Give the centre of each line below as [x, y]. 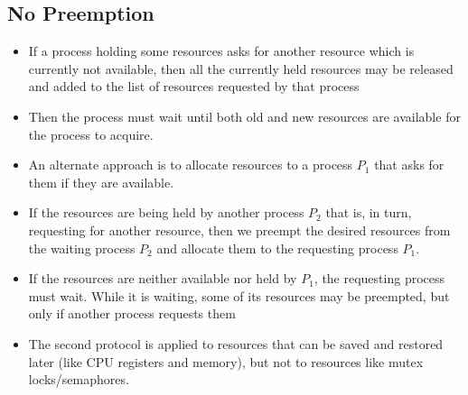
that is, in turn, [369, 212]
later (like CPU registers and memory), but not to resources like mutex [226, 361]
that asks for [409, 165]
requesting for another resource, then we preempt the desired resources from [239, 230]
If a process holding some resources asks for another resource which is [221, 51]
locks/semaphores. [79, 379]
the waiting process [82, 248]
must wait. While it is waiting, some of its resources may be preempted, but [239, 295]
